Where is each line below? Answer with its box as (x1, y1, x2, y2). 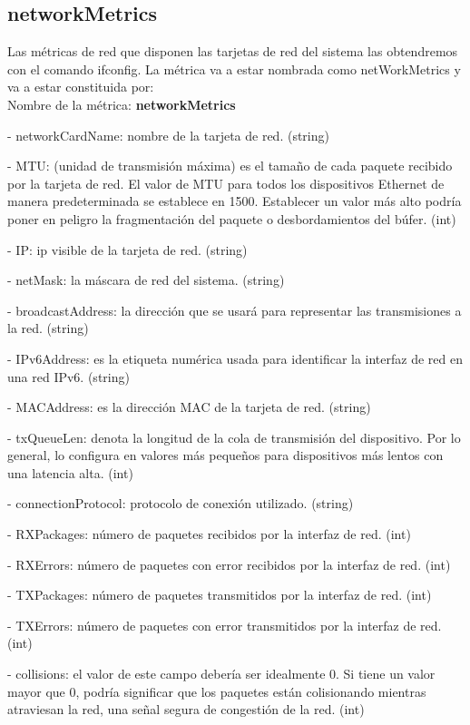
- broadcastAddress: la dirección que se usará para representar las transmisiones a (7, 300, 462, 319)
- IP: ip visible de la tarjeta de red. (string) (7, 240, 248, 259)
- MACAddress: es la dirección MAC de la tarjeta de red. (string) (7, 397, 371, 416)
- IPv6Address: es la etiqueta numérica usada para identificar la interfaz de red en (7, 348, 463, 367)
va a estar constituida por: (7, 77, 154, 96)
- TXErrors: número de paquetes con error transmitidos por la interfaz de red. (7, 615, 442, 634)
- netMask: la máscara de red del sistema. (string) (7, 270, 285, 289)
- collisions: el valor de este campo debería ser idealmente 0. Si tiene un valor (7, 664, 436, 683)
